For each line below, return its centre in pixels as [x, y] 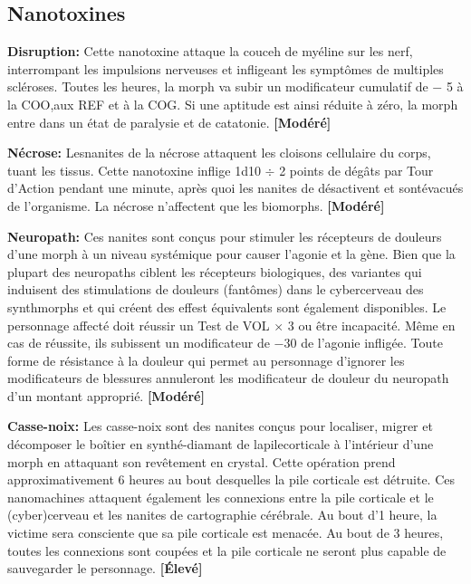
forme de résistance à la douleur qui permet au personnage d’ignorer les [206, 360]
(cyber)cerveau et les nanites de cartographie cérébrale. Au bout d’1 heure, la [222, 515]
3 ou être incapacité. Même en [371, 325]
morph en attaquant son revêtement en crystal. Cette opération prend [202, 461]
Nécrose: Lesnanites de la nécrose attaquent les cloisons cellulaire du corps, [219, 153]
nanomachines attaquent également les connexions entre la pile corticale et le [221, 497]
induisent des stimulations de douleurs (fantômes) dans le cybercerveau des [216, 289]
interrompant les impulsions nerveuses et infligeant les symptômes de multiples [226, 68]
